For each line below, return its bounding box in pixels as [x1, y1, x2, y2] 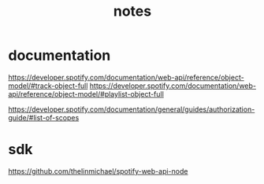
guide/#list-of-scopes [8, 112, 80, 122]
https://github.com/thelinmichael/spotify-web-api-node [8, 166, 188, 175]
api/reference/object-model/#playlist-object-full [8, 89, 164, 98]
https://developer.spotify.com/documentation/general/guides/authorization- [8, 105, 255, 114]
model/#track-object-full [8, 81, 88, 90]
